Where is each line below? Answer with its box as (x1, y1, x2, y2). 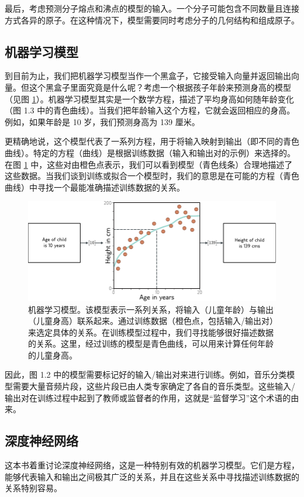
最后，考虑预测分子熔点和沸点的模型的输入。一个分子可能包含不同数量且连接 (5, 2, 299, 14)
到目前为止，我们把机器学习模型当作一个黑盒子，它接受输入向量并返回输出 (5, 70, 291, 82)
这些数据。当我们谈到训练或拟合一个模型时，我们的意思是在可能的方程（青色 (5, 170, 299, 182)
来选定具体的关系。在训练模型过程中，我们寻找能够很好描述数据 (28, 326, 274, 338)
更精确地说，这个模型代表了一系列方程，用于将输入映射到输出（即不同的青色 (5, 135, 299, 147)
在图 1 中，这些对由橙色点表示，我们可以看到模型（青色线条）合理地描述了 (5, 158, 293, 170)
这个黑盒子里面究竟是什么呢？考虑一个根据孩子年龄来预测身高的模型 (29, 81, 291, 93)
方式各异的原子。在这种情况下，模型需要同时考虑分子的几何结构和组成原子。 (5, 13, 299, 26)
